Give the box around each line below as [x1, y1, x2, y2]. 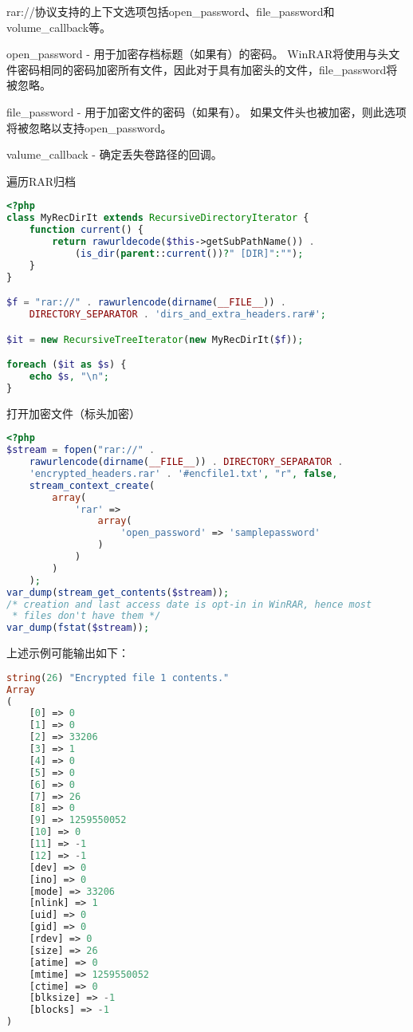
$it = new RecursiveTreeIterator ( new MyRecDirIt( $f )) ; [6, 333, 304, 345]
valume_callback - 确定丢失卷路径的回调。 [6, 146, 222, 163]
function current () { [29, 224, 144, 236]
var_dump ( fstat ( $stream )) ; [6, 622, 150, 634]
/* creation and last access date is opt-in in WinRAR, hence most [6, 598, 372, 610]
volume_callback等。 [6, 18, 112, 35]
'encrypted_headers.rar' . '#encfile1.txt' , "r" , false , [29, 467, 338, 479]
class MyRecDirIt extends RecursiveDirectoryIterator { [6, 212, 309, 224]
